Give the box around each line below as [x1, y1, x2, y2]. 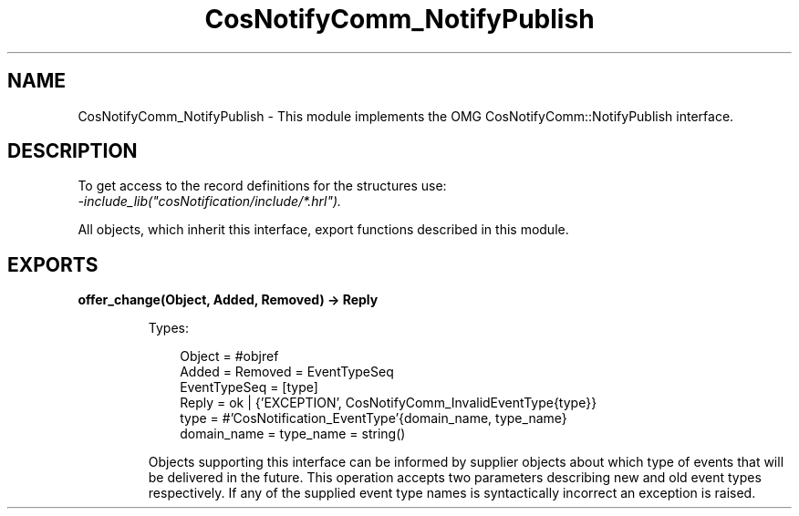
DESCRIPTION [7, 139, 138, 163]
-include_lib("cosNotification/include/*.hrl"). [78, 193, 342, 210]
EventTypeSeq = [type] [180, 379, 318, 396]
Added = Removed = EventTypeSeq [180, 364, 394, 380]
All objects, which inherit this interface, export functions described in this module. [78, 222, 569, 238]
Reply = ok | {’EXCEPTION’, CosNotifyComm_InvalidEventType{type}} [180, 395, 597, 411]
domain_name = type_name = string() [180, 426, 406, 442]
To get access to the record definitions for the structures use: [78, 178, 447, 194]
